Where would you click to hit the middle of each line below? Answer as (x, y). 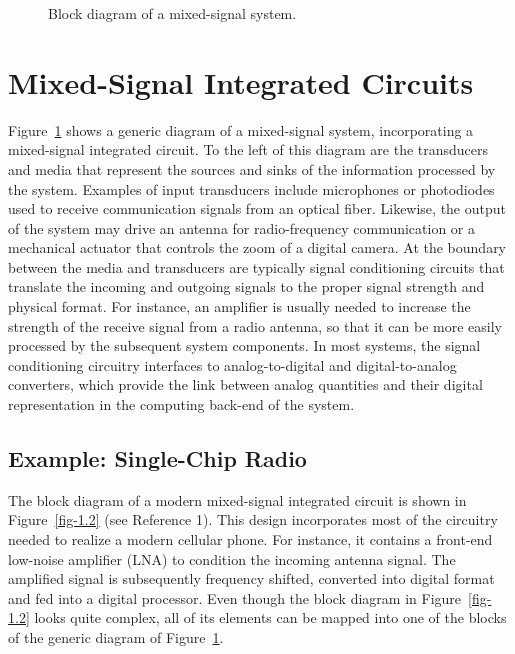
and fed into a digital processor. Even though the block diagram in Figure (235, 597)
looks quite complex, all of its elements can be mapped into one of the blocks (270, 617)
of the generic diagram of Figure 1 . (116, 636)
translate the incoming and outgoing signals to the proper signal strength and (246, 286)
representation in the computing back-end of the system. (181, 404)
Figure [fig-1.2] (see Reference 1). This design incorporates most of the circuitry (253, 519)
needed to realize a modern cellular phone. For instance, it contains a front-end (250, 539)
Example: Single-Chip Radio (157, 458)
